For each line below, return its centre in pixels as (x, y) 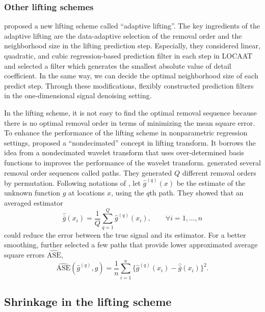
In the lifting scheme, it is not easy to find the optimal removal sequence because (130, 112)
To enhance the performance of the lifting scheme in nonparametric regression (126, 133)
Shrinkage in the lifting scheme (88, 302)
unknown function (32, 193)
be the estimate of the (211, 182)
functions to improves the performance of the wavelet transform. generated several (132, 162)
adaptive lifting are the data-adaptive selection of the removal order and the (123, 35)
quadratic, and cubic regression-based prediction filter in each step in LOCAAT (128, 55)
